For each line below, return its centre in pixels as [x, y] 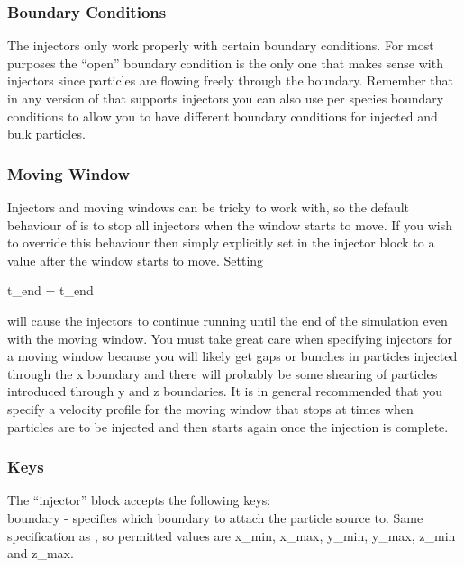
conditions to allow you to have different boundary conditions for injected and [223, 116]
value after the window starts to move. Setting [136, 260]
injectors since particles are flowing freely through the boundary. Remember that [230, 81]
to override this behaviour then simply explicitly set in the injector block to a [221, 243]
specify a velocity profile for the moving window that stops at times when [210, 408]
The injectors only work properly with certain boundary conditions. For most [221, 45]
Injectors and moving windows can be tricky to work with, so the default [209, 207]
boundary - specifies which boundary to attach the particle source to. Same [215, 517]
